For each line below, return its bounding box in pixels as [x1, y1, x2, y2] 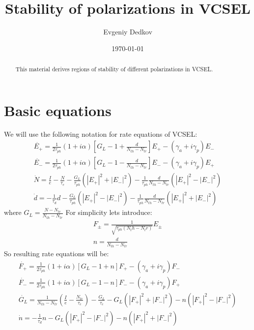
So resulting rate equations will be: [4, 248, 109, 259]
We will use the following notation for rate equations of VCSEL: [4, 128, 198, 139]
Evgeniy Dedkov [103, 27, 152, 37]
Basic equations [4, 100, 112, 120]
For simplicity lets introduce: [65, 207, 152, 217]
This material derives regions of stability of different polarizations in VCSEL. [15, 65, 213, 73]
